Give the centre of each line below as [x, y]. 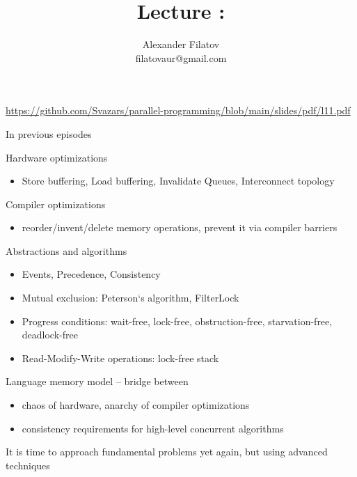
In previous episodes [49, 133]
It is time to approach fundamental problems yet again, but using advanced [167, 452]
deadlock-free [50, 335]
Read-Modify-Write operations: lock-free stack [120, 358]
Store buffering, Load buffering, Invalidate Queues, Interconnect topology [178, 181]
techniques [28, 465]
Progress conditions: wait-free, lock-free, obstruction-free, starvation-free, [177, 321]
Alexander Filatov [181, 44]
